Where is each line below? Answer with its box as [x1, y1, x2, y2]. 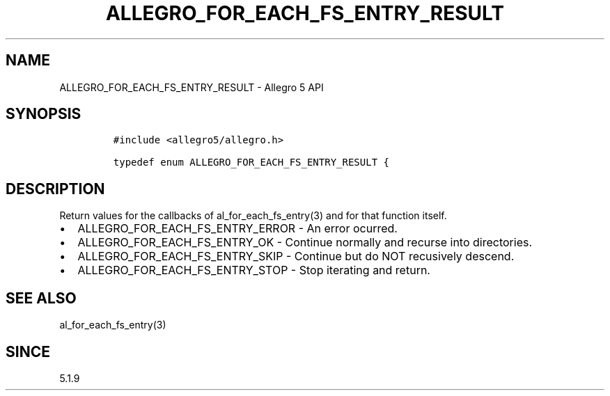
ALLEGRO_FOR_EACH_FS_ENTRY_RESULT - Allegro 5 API [59, 81, 324, 93]
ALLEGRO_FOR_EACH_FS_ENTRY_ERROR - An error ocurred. [77, 221, 398, 236]
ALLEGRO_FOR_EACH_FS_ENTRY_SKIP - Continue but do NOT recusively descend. [77, 249, 515, 264]
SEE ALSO [6, 289, 77, 307]
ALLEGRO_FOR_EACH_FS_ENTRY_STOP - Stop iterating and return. [77, 263, 430, 278]
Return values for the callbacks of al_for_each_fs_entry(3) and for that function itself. [59, 209, 447, 222]
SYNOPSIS [6, 105, 81, 123]
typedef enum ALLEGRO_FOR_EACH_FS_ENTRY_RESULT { [113, 157, 389, 168]
